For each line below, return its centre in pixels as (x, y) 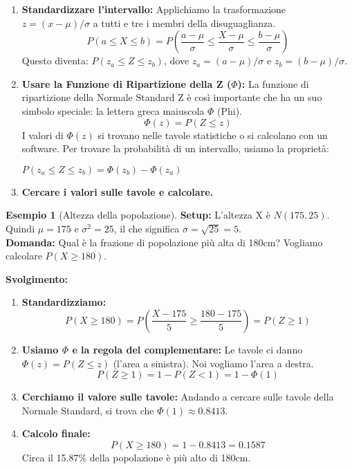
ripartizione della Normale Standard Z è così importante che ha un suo (172, 97)
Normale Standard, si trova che (88, 410)
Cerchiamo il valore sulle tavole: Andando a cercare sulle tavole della (178, 397)
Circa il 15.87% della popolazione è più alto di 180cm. (136, 457)
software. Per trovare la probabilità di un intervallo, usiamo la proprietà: (175, 148)
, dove (176, 61)
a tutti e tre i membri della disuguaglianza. (184, 22)
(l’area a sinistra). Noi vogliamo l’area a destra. (213, 363)
